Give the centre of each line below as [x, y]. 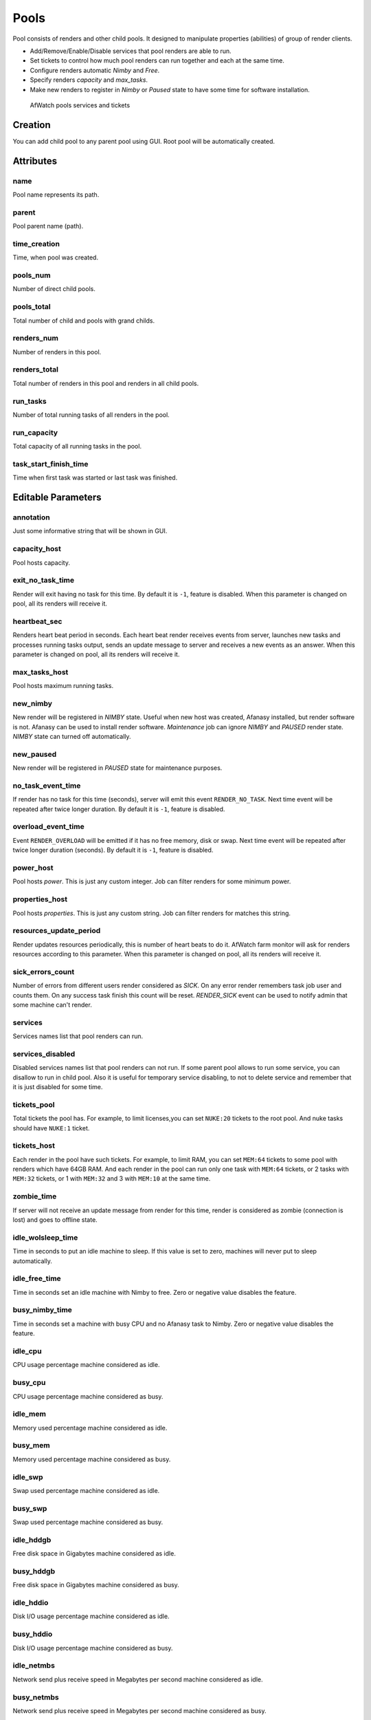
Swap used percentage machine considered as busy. [88, 1522]
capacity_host [37, 549]
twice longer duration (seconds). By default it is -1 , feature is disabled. [113, 850]
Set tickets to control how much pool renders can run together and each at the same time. [157, 61]
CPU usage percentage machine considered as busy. [88, 1396]
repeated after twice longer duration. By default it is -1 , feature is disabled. [119, 809]
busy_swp [30, 1508]
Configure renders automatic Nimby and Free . [95, 70]
